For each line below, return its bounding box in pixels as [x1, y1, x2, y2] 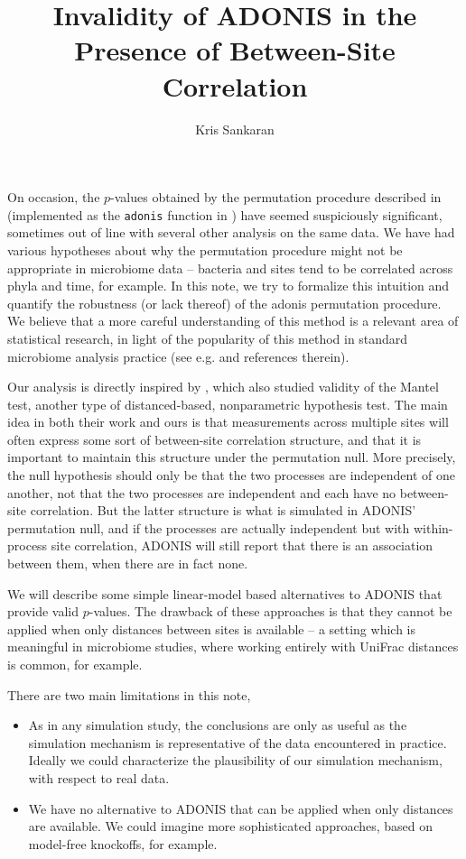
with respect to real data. [28, 768, 170, 787]
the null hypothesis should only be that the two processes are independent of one [7, 466, 455, 485]
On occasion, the [7, 188, 100, 207]
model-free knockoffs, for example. [28, 834, 218, 853]
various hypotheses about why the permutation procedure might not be [7, 240, 403, 259]
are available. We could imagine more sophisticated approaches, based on [28, 817, 433, 836]
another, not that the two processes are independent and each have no [7, 483, 396, 502]
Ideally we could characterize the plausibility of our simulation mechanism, [28, 751, 443, 770]
